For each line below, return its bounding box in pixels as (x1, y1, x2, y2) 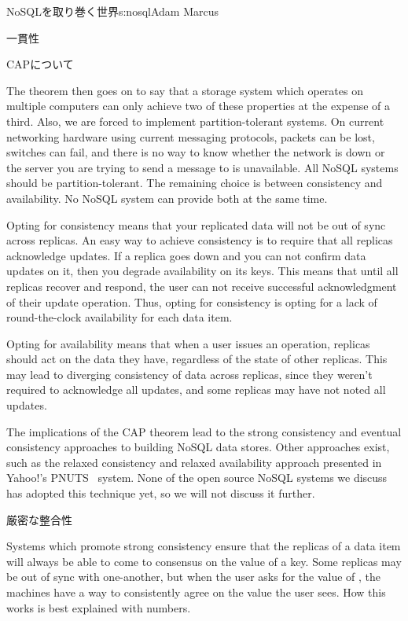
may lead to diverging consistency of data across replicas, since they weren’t (6, 366, 373, 382)
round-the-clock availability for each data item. (6, 309, 233, 325)
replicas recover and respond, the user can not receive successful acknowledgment (6, 277, 397, 294)
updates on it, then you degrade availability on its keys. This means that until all (6, 263, 399, 279)
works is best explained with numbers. (6, 599, 191, 615)
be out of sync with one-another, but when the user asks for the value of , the (6, 568, 381, 585)
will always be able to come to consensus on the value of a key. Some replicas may (6, 553, 402, 569)
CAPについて (6, 56, 74, 72)
